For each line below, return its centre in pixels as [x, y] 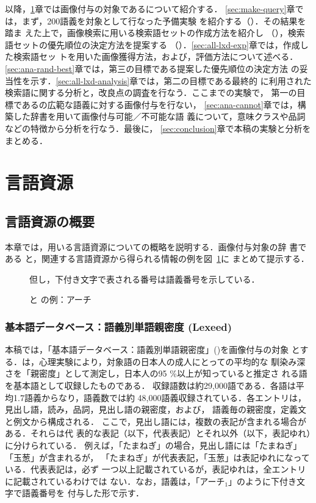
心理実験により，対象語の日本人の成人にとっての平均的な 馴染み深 [172, 361]
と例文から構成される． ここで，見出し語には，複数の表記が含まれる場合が [156, 421]
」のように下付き [263, 481]
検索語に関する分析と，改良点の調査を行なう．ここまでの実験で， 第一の [151, 92]
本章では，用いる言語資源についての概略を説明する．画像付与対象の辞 [146, 246]
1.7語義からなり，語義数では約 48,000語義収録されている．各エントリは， [160, 397]
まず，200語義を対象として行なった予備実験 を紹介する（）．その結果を [164, 20]
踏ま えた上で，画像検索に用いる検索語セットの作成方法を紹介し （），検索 [155, 33]
